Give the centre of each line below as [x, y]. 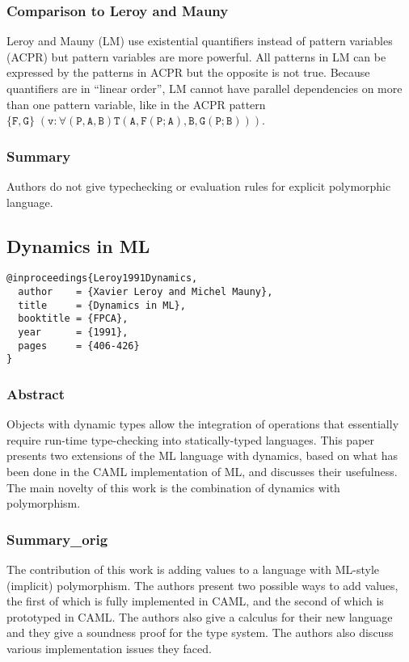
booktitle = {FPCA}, [73, 319]
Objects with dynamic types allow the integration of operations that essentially [203, 424]
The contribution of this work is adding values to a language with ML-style [193, 569]
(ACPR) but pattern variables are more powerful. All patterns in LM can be [196, 56]
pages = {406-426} [79, 346]
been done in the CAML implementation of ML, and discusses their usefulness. [202, 471]
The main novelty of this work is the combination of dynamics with [173, 487]
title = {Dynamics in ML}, [102, 305]
